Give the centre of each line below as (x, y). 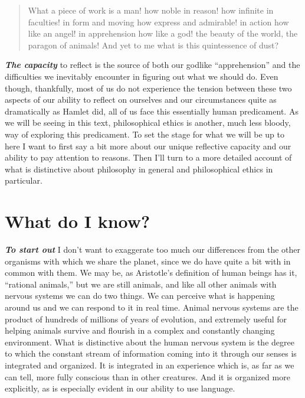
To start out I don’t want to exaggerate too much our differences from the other (152, 249)
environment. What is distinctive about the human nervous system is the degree (150, 342)
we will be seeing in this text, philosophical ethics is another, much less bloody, (148, 123)
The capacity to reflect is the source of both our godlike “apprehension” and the (152, 65)
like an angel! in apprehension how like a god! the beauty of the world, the (163, 33)
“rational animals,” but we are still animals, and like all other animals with (141, 284)
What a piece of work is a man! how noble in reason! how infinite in (151, 10)
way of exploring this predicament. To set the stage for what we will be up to (145, 134)
